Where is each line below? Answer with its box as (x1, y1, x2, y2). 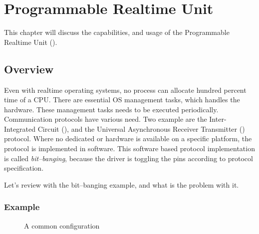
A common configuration (24, 220, 100, 231)
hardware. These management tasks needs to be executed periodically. (4, 104, 219, 114)
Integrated (4, 123, 36, 134)
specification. (4, 163, 44, 173)
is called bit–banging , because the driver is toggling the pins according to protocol (4, 153, 253, 163)
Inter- (209, 114, 227, 124)
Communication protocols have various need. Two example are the (4, 114, 207, 124)
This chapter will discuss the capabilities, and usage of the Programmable (4, 27, 230, 37)
